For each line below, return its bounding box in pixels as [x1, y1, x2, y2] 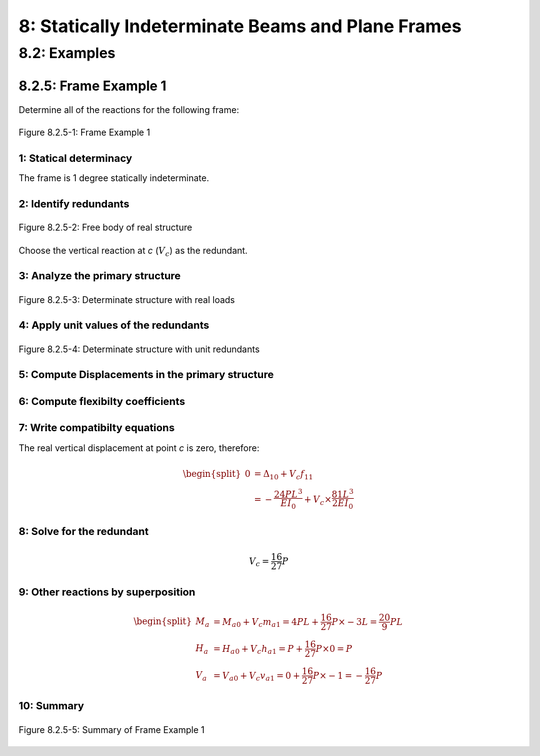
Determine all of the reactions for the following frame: [18, 103, 240, 115]
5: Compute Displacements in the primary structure [18, 368, 275, 382]
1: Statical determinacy [18, 151, 133, 165]
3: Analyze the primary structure [18, 269, 182, 283]
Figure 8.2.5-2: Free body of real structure [18, 221, 193, 234]
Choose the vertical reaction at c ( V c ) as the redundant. [18, 244, 249, 259]
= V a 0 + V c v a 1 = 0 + [213, 670, 301, 683]
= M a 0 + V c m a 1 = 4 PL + [213, 616, 320, 629]
